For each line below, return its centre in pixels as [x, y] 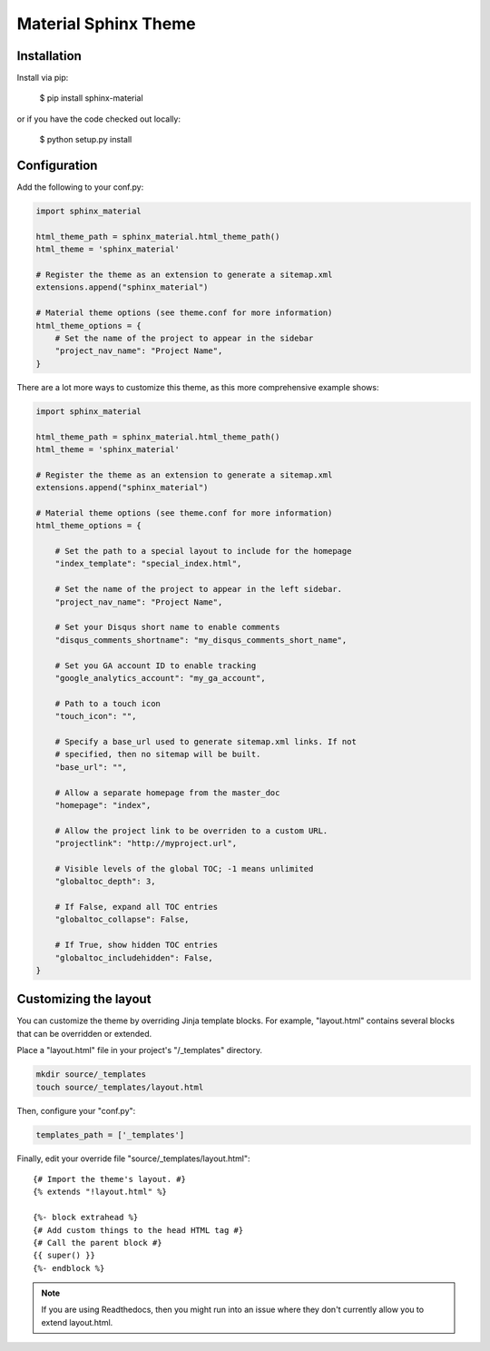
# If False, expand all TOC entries [136, 907]
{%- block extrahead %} [86, 1218]
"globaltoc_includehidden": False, [134, 957]
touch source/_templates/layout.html [120, 1087]
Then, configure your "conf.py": [76, 1110]
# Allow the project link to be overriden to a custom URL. [191, 830]
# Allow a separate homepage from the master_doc [167, 793]
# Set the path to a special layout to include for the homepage [203, 551]
